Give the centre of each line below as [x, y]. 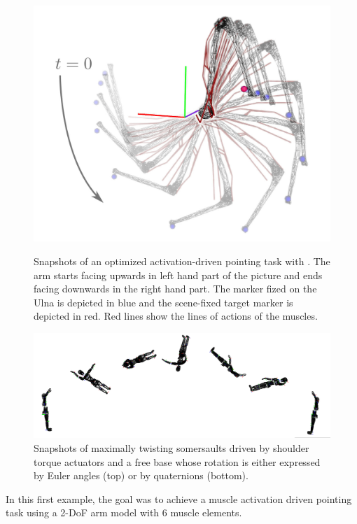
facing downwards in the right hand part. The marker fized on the [175, 289]
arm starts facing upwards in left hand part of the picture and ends [178, 275]
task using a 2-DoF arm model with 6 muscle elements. [124, 512]
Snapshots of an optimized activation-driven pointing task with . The [182, 261]
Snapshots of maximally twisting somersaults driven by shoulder [171, 447]
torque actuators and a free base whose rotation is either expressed [177, 461]
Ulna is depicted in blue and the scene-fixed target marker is [163, 302]
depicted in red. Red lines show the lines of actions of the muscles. [176, 316]
